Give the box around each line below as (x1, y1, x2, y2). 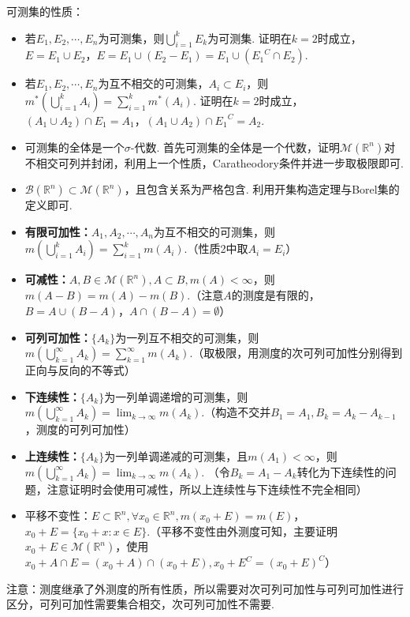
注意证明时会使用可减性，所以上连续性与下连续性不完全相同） (47, 480, 367, 497)
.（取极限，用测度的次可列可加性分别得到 (189, 344, 403, 361)
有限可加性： (24, 223, 91, 239)
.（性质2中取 (184, 240, 248, 257)
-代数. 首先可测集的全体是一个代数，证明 (130, 138, 341, 155)
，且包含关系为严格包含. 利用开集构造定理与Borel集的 (124, 181, 400, 198)
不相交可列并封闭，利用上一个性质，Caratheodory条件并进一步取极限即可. (24, 154, 404, 171)
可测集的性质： (6, 3, 84, 19)
